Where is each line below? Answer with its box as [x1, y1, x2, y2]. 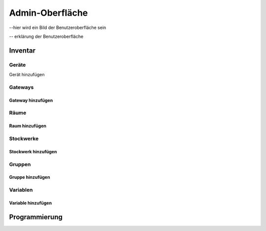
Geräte [9, 61, 26, 68]
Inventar [9, 46, 35, 55]
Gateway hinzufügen [9, 97, 53, 103]
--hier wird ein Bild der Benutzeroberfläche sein [9, 25, 106, 30]
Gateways [9, 84, 34, 90]
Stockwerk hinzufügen [9, 148, 57, 154]
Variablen [9, 187, 33, 194]
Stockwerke [9, 135, 39, 142]
